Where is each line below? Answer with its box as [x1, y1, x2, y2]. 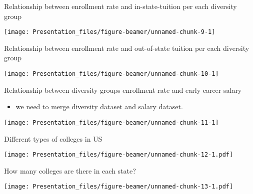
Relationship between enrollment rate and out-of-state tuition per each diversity [4, 42, 249, 53]
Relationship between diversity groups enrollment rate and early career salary [4, 84, 242, 95]
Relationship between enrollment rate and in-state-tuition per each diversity [4, 1, 237, 11]
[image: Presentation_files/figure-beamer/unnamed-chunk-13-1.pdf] [4, 183, 233, 191]
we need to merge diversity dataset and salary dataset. [15, 101, 183, 112]
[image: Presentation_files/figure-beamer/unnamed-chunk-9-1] [4, 28, 215, 36]
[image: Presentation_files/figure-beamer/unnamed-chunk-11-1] [4, 119, 219, 126]
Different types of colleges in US [4, 133, 102, 144]
